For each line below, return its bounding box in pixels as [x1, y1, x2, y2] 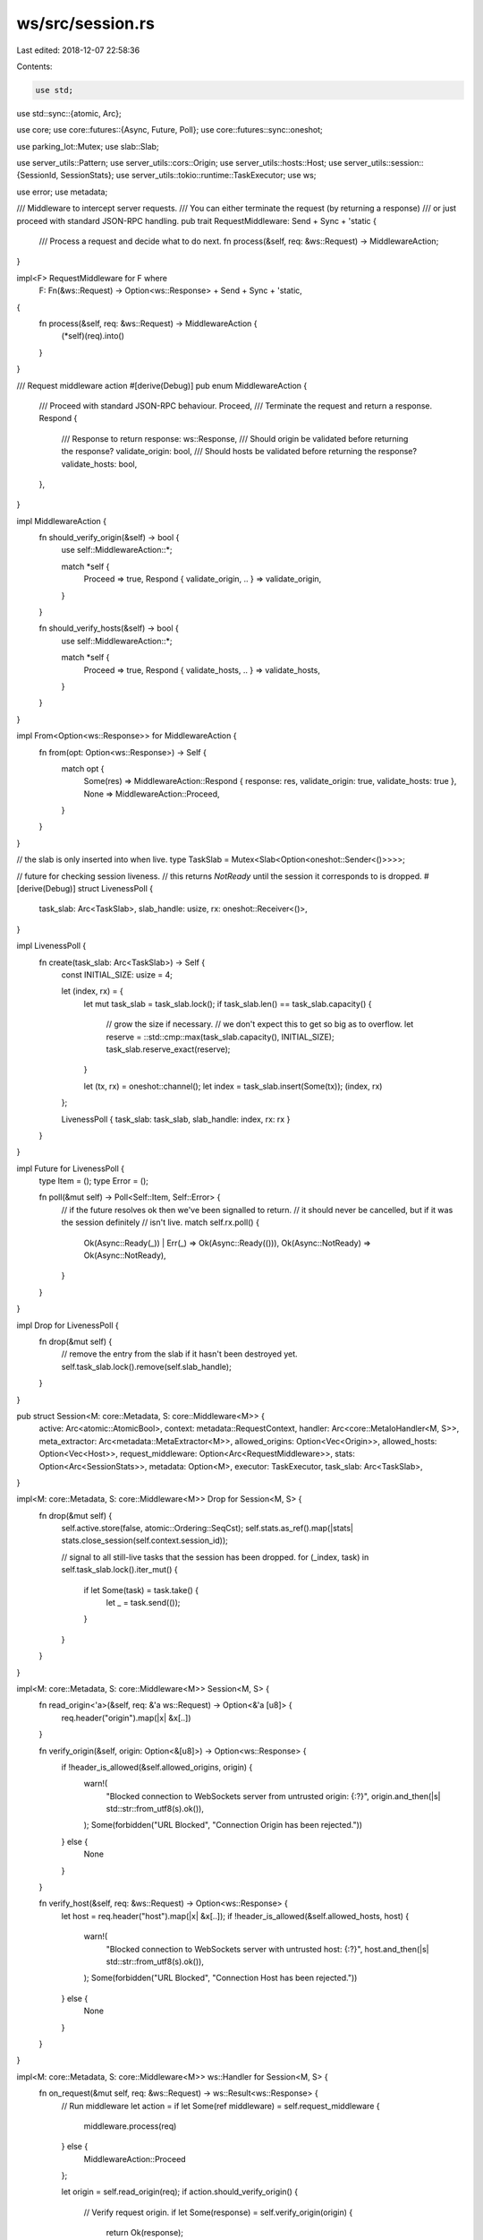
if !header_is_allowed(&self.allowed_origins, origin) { [61, 1762, 253, 1772]
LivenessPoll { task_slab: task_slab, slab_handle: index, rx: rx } [61, 1114, 291, 1124]
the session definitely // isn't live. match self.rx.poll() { [61, 1217, 259, 1228]
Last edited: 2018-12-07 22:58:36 [16, 45, 140, 56]
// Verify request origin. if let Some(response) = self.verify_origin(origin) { [83, 2207, 353, 2218]
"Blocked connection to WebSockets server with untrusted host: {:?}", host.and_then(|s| [106, 1943, 429, 1954]
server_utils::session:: [343, 158, 424, 168]
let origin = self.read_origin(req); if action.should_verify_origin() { [61, 2186, 299, 2197]
